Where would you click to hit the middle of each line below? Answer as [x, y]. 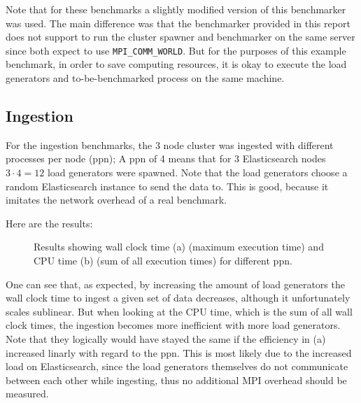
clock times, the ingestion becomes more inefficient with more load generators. [173, 325]
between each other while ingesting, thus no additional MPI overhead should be [176, 380]
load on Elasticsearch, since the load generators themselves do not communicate [177, 366]
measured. [27, 394]
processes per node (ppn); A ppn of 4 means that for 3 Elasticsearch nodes [166, 158]
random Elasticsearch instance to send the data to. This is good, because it [167, 186]
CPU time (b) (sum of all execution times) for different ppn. [163, 260]
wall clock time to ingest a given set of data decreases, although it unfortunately [178, 298]
